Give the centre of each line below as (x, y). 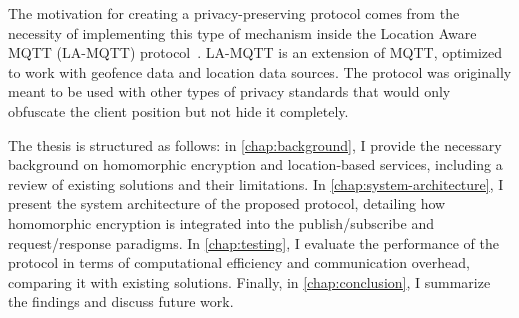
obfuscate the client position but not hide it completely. (178, 110)
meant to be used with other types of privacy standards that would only (229, 91)
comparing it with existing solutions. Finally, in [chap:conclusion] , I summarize (249, 281)
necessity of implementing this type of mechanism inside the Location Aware (242, 32)
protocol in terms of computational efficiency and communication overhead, (239, 262)
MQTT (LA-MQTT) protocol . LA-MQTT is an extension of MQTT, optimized (255, 52)
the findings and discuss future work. (121, 301)
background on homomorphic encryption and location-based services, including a (255, 164)
